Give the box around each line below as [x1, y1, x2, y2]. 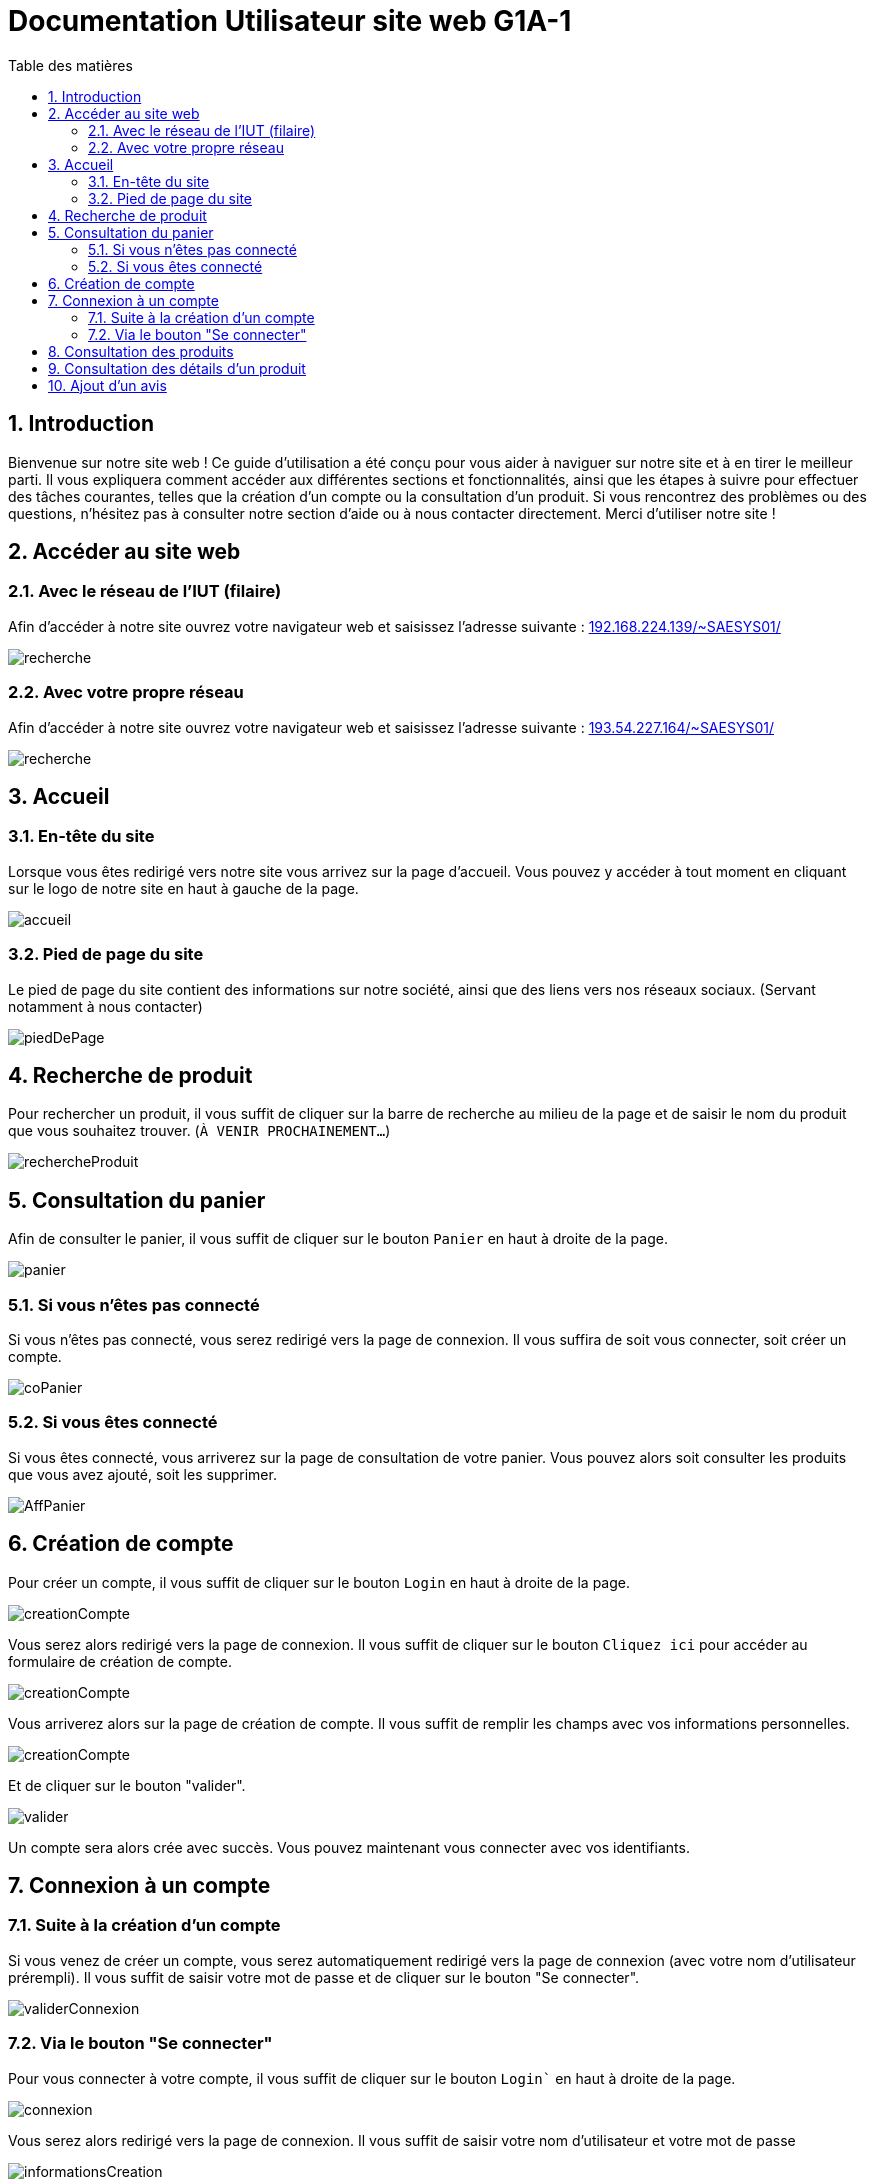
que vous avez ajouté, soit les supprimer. [8, 1465, 277, 1483]
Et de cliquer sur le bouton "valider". [8, 1776, 246, 1794]
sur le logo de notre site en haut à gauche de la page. [8, 879, 359, 897]
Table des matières [8, 56, 133, 74]
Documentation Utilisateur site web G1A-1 [8, 4, 572, 38]
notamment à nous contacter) [8, 997, 203, 1015]
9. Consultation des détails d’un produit [48, 359, 306, 377]
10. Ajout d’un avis [48, 376, 167, 394]
